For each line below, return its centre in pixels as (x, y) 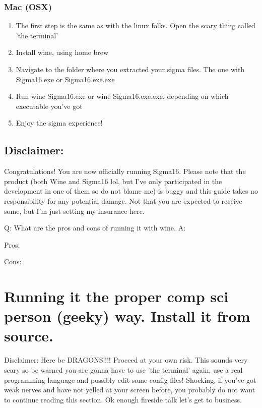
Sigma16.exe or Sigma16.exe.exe (65, 79)
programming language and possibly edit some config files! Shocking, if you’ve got (130, 380)
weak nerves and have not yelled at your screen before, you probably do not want (130, 390)
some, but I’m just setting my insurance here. (74, 211)
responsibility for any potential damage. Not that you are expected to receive (123, 200)
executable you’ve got (49, 106)
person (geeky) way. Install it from (127, 316)
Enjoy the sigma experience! (59, 123)
